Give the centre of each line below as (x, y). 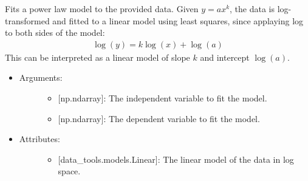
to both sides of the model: (55, 32)
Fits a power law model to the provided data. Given (102, 9)
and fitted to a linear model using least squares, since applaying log (178, 20)
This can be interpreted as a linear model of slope (98, 57)
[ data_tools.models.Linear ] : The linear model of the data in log (176, 159)
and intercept (225, 57)
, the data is (252, 9)
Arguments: (41, 77)
